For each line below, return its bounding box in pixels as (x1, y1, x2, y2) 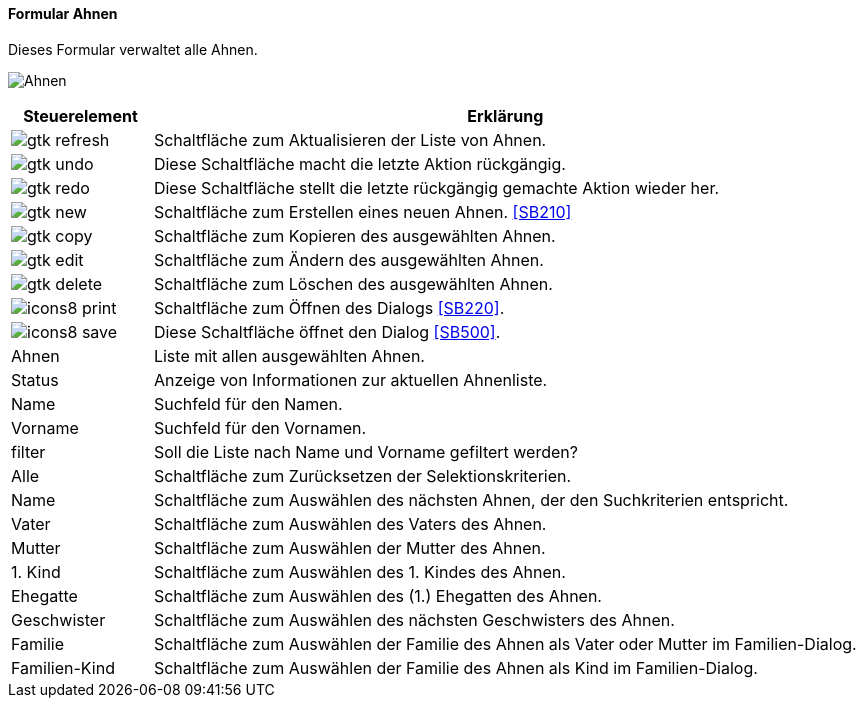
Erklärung (467, 105, 544, 126)
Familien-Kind (11, 657, 115, 678)
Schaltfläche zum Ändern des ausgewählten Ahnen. (153, 249, 544, 270)
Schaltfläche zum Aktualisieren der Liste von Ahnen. (153, 129, 547, 150)
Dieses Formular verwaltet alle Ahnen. (8, 40, 258, 58)
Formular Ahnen (8, 5, 118, 22)
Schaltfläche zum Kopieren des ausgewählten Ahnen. (153, 225, 556, 246)
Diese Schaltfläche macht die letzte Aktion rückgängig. (153, 153, 566, 174)
